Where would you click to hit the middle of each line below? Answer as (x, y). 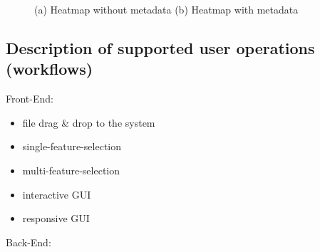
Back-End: (29, 242)
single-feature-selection (72, 146)
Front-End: (30, 99)
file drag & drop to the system (89, 122)
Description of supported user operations (160, 47)
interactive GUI (57, 194)
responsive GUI (56, 218)
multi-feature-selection (71, 170)
